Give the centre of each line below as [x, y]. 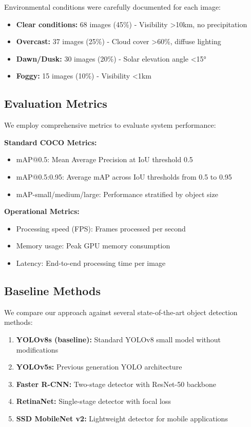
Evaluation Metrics [56, 103]
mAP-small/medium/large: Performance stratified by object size [117, 194]
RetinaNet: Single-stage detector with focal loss [93, 401]
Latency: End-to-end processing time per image [91, 263]
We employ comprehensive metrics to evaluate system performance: [110, 125]
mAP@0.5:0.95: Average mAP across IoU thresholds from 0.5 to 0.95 [124, 176]
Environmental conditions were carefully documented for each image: [112, 7]
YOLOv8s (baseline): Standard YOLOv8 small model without [119, 339]
